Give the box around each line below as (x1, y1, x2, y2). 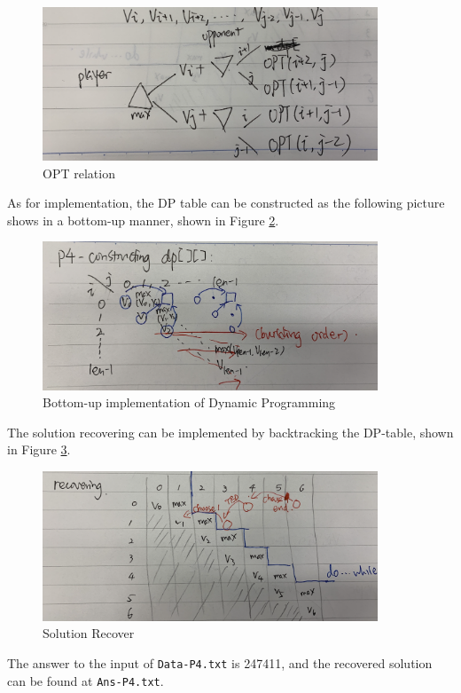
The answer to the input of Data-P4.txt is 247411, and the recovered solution (7, 653, 433, 672)
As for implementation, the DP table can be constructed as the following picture (7, 193, 445, 212)
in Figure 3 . (7, 440, 71, 459)
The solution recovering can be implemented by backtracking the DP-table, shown (7, 422, 454, 441)
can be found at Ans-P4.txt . (7, 671, 164, 689)
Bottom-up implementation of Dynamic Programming (43, 393, 336, 412)
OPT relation (43, 163, 115, 182)
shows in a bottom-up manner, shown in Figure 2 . (7, 210, 279, 229)
